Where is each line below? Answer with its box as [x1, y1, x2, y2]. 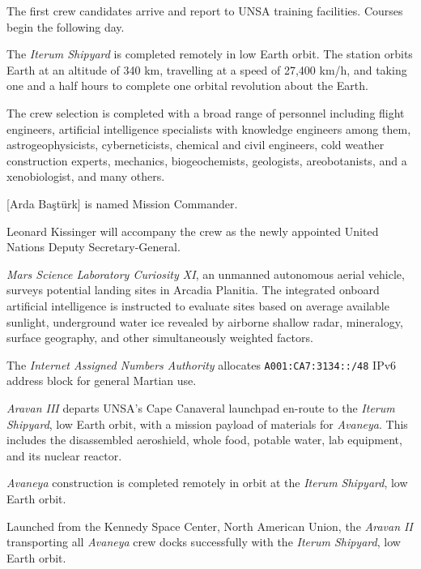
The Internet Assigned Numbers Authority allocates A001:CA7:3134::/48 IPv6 [6, 356, 397, 373]
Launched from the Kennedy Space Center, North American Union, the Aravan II [6, 517, 413, 534]
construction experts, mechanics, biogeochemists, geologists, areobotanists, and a [6, 152, 407, 169]
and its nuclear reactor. [6, 447, 122, 464]
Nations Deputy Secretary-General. [6, 238, 181, 255]
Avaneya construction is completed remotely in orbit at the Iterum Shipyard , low [6, 474, 408, 491]
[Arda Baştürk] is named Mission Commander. [6, 195, 238, 212]
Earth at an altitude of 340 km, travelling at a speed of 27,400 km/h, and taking [6, 61, 407, 78]
